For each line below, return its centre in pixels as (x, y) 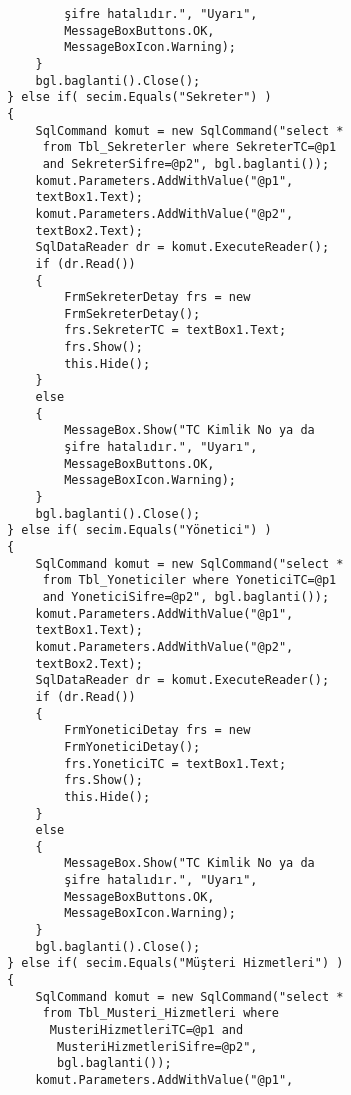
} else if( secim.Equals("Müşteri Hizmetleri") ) (175, 963)
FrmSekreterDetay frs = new (157, 297)
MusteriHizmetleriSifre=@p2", (157, 1046)
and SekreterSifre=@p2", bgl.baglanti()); (186, 163)
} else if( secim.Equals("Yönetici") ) (139, 530)
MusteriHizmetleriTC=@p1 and (146, 1030)
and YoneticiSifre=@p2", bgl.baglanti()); (186, 596)
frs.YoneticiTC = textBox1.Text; (175, 763)
